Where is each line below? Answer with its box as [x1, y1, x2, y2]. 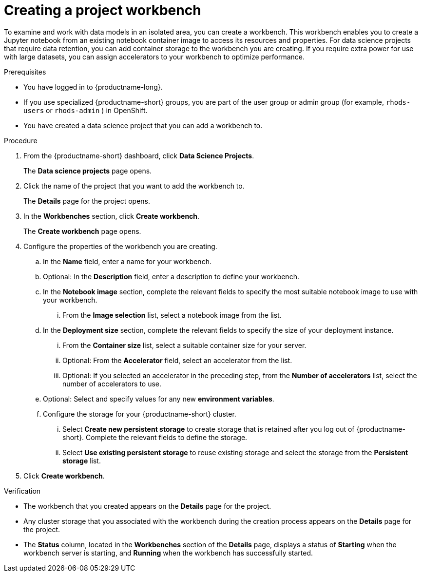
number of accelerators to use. [62, 379, 162, 388]
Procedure [4, 136, 38, 145]
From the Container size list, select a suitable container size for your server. [62, 341, 307, 349]
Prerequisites [4, 67, 46, 76]
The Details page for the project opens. [23, 196, 151, 205]
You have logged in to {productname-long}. [23, 82, 163, 91]
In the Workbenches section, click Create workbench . [23, 211, 200, 220]
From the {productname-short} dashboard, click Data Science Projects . [23, 151, 254, 160]
